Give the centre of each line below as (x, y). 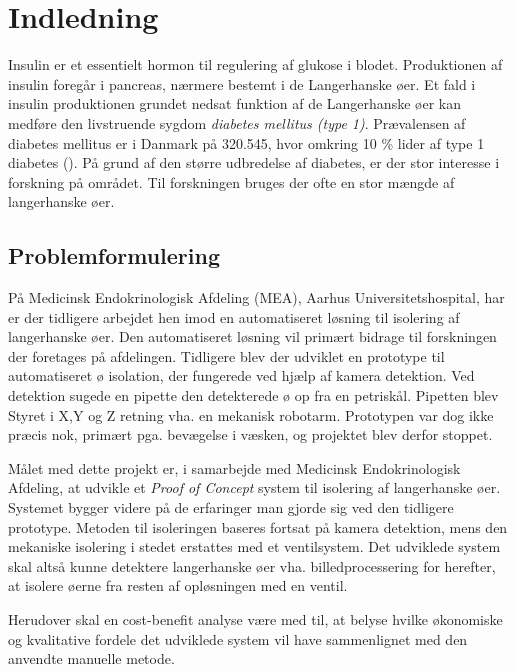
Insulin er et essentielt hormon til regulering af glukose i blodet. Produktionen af (255, 64)
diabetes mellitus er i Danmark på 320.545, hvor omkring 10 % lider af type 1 (246, 142)
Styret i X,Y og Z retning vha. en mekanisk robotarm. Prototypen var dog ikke (251, 414)
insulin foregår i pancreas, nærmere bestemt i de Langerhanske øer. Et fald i (242, 83)
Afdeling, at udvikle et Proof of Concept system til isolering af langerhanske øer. (254, 487)
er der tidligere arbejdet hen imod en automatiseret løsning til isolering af (234, 316)
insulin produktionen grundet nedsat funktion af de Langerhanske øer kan (234, 103)
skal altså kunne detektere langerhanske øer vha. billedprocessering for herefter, (252, 565)
